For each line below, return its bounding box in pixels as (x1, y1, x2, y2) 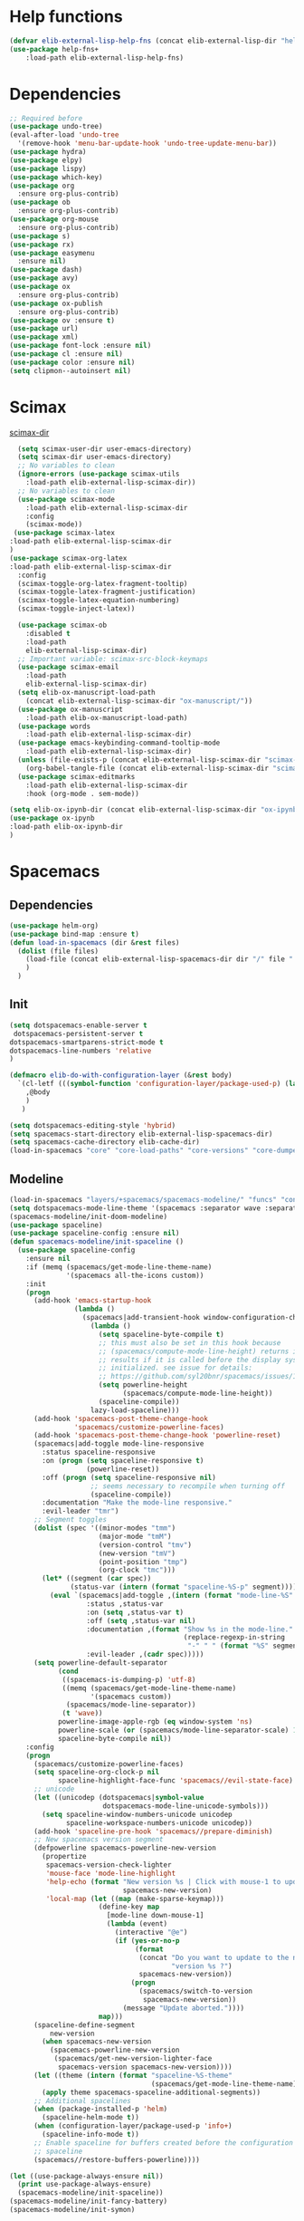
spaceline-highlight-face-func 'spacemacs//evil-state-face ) (57, 1776, 294, 1785)
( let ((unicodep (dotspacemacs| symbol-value (33, 1793, 204, 1803)
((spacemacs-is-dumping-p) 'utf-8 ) (62, 1675, 196, 1684)
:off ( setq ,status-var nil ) (86, 1616, 196, 1625)
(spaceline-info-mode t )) (42, 2130, 140, 2139)
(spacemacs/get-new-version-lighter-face (53, 2054, 213, 2063)
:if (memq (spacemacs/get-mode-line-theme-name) (25, 1262, 213, 1272)
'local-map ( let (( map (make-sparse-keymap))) (45, 1894, 224, 1903)
